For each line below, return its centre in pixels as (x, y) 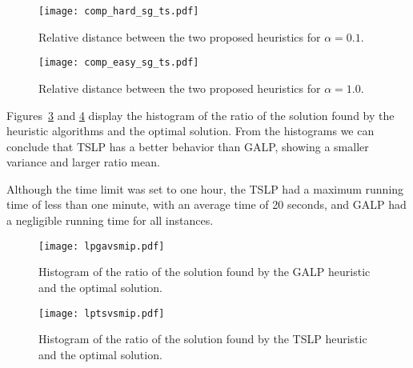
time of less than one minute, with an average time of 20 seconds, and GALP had (206, 204)
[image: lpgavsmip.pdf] (102, 246)
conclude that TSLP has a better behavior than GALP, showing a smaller (188, 146)
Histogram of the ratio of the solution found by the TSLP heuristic (203, 339)
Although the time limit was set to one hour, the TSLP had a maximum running (205, 188)
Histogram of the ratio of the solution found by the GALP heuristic (204, 272)
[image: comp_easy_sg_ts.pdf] (119, 63)
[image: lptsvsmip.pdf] (102, 313)
